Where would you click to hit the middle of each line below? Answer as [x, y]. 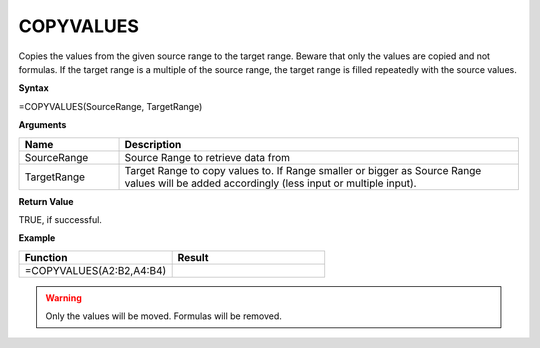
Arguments [42, 125]
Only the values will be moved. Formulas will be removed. [163, 316]
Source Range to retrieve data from [207, 157]
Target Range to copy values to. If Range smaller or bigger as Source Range [303, 170]
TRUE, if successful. [60, 219]
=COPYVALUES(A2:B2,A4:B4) [95, 270]
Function [46, 257]
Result [193, 257]
